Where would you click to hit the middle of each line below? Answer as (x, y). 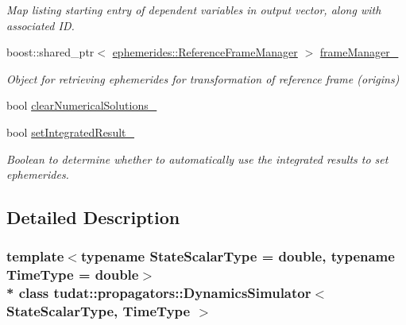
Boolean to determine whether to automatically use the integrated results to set (197, 159)
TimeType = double (73, 275)
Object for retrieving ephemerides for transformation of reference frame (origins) (203, 78)
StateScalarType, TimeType (99, 311)
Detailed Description (93, 217)
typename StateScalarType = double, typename (238, 256)
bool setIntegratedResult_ (71, 132)
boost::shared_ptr (50, 52)
